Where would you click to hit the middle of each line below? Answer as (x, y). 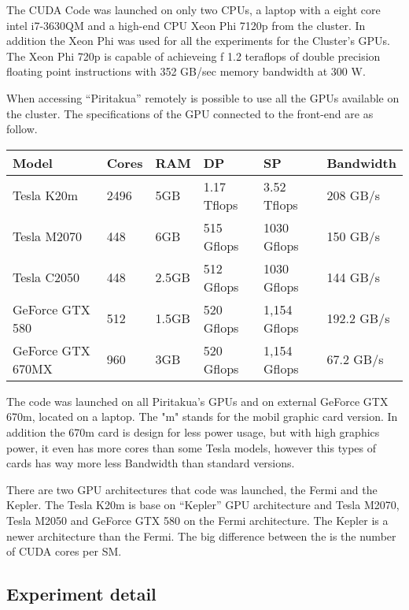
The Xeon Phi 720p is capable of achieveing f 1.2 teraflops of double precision (193, 56)
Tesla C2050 (46, 277)
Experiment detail (81, 594)
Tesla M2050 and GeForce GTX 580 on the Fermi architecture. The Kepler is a (197, 520)
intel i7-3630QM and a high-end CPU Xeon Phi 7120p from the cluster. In (186, 25)
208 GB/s (354, 195)
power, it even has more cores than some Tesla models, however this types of (191, 447)
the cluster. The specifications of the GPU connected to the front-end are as (190, 113)
